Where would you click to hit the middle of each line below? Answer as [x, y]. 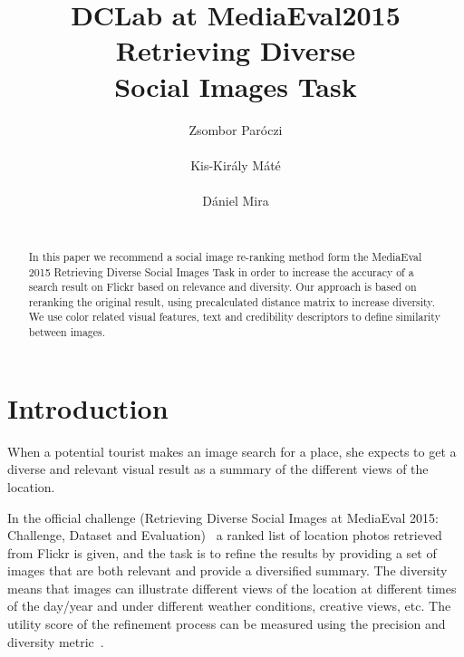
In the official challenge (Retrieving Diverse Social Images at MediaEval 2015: [223, 517]
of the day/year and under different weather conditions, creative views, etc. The [229, 606]
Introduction [88, 407]
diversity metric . [56, 641]
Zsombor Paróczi [236, 129]
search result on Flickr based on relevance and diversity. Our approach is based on [222, 287]
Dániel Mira [236, 200]
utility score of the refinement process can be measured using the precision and [227, 624]
